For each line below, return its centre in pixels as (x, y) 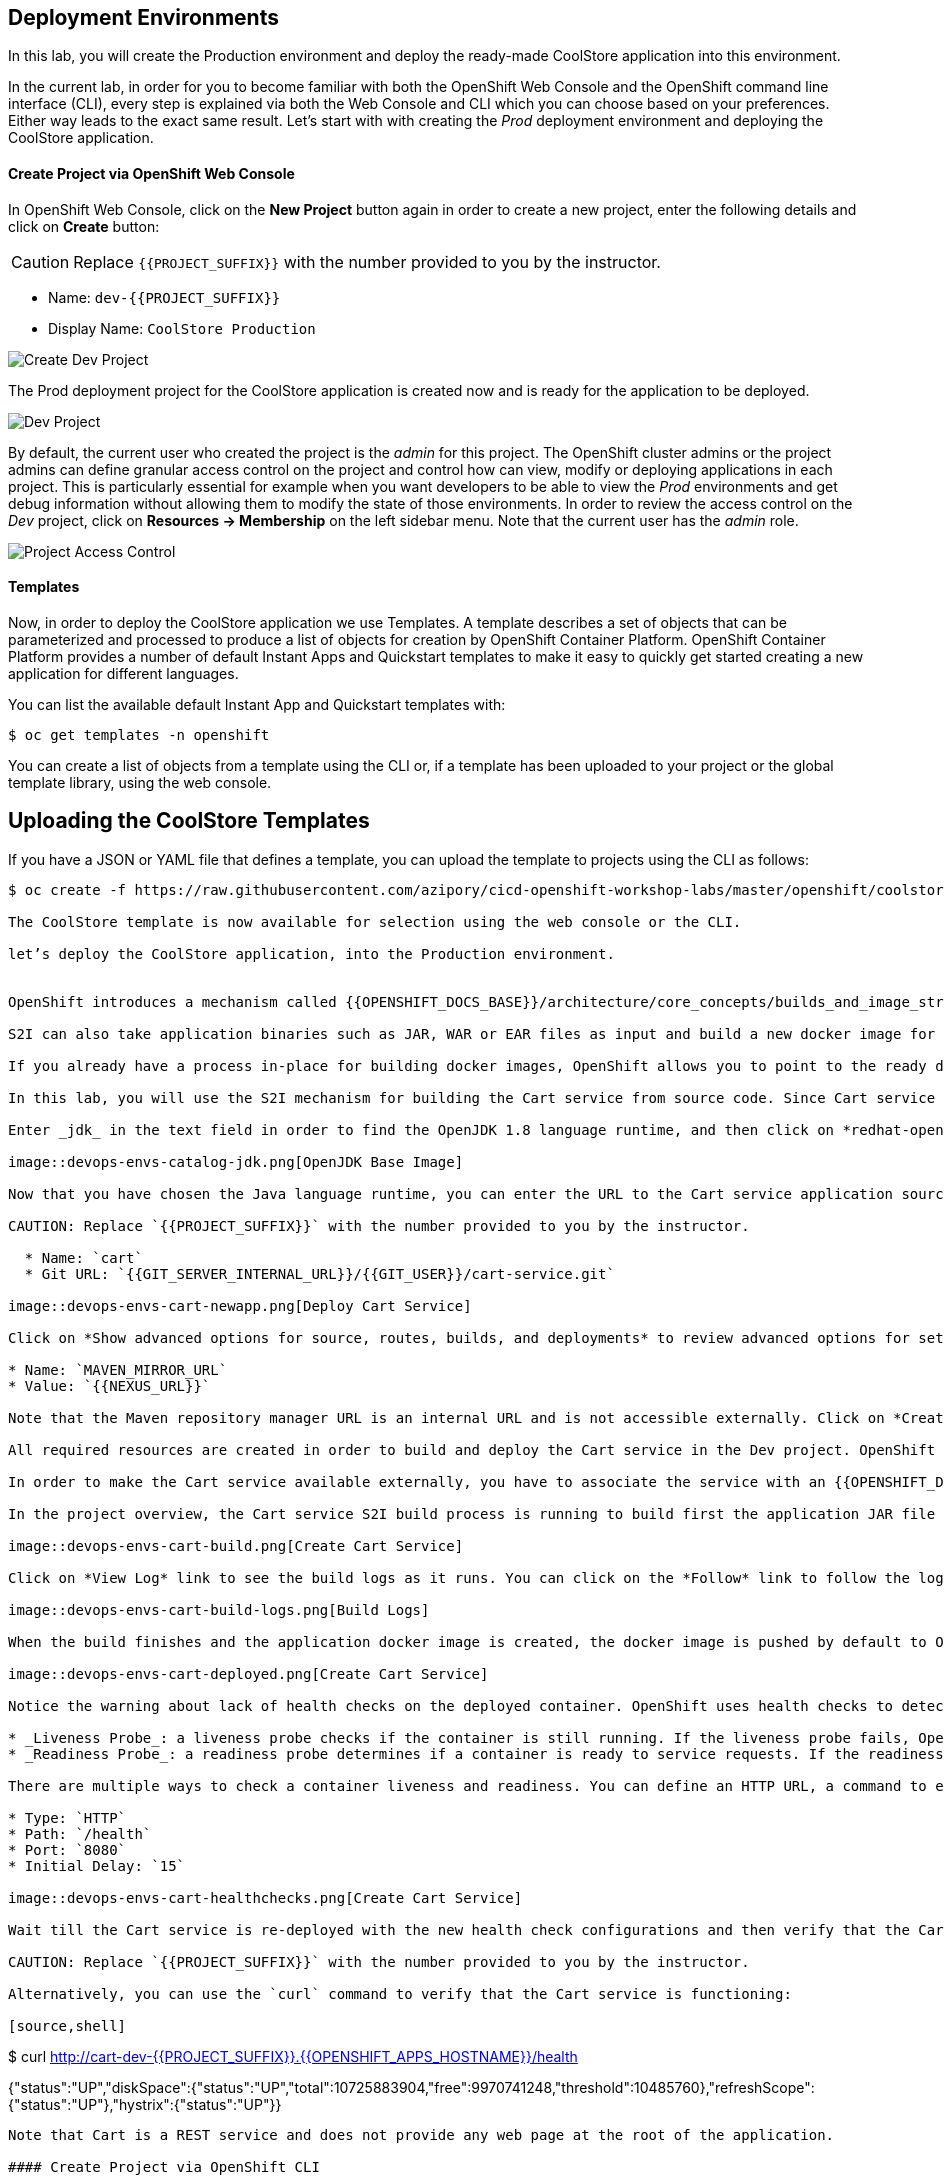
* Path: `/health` (80, 1833)
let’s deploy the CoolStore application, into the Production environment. (311, 953)
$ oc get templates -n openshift (139, 734)
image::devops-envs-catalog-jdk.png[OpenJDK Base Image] (236, 1161)
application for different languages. (123, 673)
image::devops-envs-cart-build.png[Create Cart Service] (236, 1545)
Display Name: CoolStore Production (182, 328)
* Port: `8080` (67, 1849)
